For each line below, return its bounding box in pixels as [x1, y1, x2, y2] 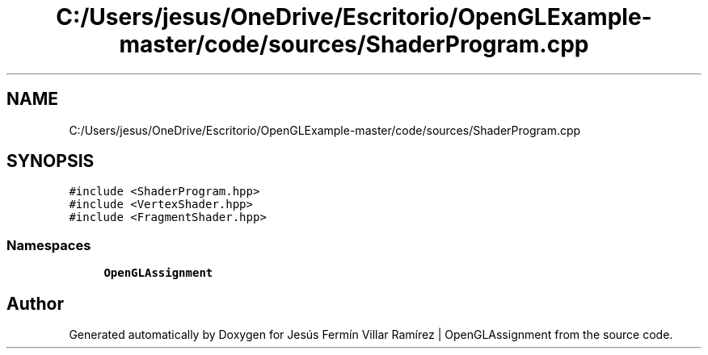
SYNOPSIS [6, 151, 95, 172]
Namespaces [6, 236, 91, 253]
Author [6, 293, 64, 314]
